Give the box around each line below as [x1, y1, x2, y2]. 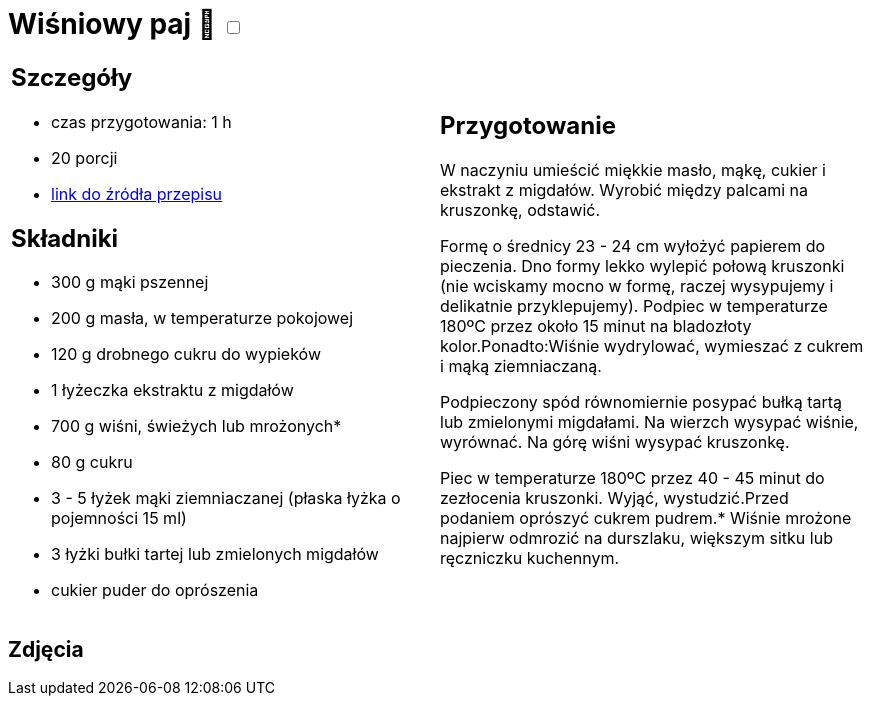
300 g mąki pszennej [51, 272, 209, 293]
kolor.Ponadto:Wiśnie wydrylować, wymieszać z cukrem [440, 336, 864, 357]
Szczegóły [11, 62, 133, 92]
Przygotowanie [440, 111, 616, 141]
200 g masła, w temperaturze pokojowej [51, 308, 354, 329]
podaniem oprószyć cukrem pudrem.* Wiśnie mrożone [440, 508, 852, 529]
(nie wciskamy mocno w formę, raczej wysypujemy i [440, 276, 834, 297]
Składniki [11, 223, 119, 253]
